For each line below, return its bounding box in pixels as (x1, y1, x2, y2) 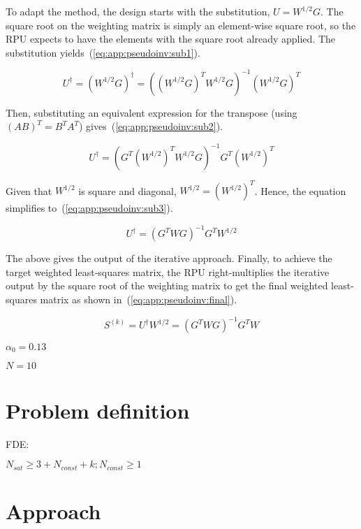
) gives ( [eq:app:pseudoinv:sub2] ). (78, 119, 223, 133)
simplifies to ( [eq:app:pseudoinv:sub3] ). (6, 201, 173, 215)
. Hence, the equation (254, 183, 346, 198)
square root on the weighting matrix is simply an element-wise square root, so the (6, 17, 356, 32)
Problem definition (6, 396, 190, 424)
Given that (6, 183, 52, 198)
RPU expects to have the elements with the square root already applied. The (6, 31, 336, 46)
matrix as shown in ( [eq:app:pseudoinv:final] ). (40, 291, 237, 306)
